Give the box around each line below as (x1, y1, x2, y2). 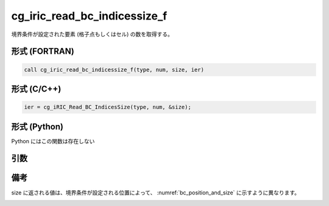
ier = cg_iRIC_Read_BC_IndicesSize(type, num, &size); (24, 104, 191, 111)
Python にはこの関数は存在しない (11, 137, 95, 144)
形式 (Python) (11, 121, 64, 132)
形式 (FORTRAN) (11, 46, 74, 57)
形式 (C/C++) (11, 83, 62, 94)
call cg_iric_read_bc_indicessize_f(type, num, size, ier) (24, 66, 204, 73)
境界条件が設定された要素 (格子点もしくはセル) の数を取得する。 (11, 30, 174, 38)
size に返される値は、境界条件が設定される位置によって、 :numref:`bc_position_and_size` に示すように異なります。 (11, 189, 300, 196)
